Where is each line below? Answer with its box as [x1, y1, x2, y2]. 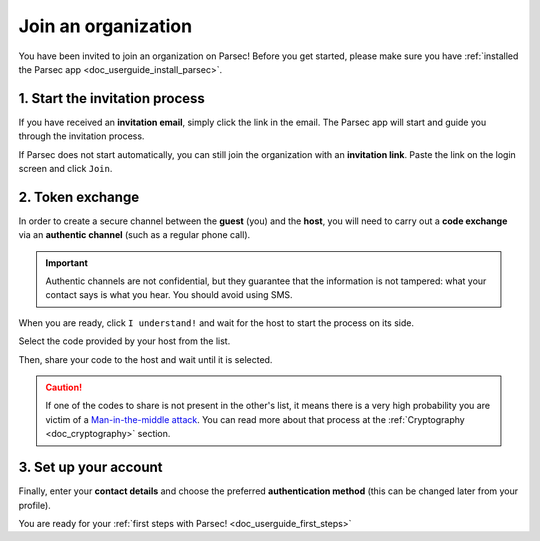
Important [45, 256, 89, 269]
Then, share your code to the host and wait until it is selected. [18, 353, 273, 365]
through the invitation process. [18, 130, 145, 142]
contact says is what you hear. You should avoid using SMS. [45, 289, 294, 301]
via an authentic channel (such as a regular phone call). [18, 229, 251, 241]
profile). [18, 499, 52, 511]
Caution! [45, 381, 83, 394]
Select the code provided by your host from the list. [18, 335, 231, 347]
